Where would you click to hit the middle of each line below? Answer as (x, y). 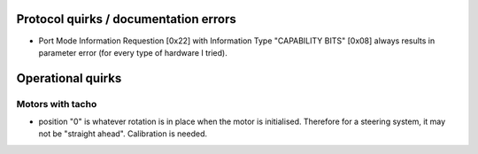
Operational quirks (69, 78)
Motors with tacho (57, 104)
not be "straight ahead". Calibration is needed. (123, 134)
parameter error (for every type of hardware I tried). (133, 52)
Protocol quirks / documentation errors (126, 19)
